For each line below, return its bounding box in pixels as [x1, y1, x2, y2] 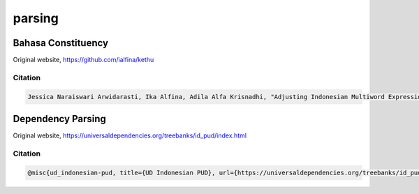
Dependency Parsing [13, 113, 106, 125]
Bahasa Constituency [13, 37, 108, 49]
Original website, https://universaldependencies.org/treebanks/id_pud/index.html [13, 131, 247, 140]
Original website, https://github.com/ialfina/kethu [13, 56, 154, 64]
